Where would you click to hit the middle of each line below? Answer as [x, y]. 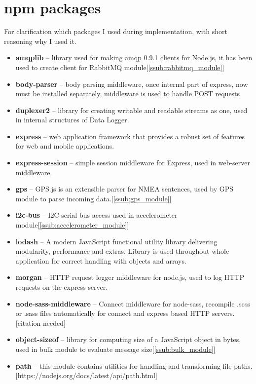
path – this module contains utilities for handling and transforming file [124, 365]
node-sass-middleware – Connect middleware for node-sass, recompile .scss [133, 303]
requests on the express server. [62, 287]
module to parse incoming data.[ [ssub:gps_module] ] [93, 198]
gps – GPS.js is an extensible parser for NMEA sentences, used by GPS [125, 189]
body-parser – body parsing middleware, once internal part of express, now [132, 84]
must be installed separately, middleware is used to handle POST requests [128, 94]
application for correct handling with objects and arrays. [101, 260]
